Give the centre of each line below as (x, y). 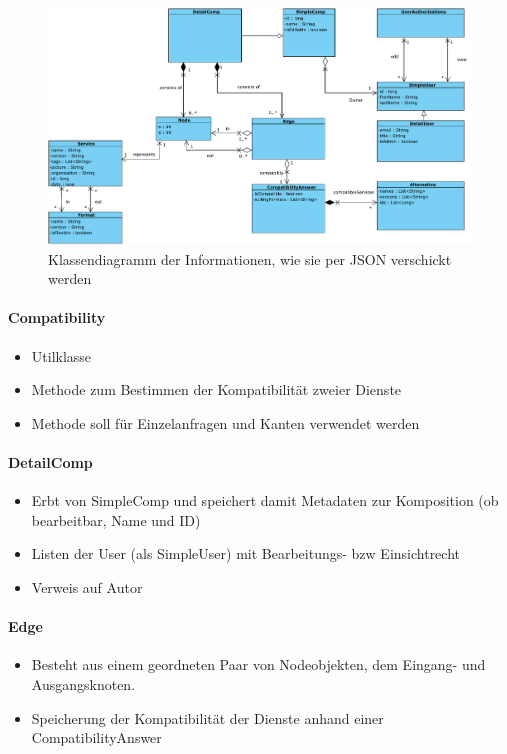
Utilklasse (61, 355)
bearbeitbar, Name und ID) (116, 519)
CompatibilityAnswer (96, 737)
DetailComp (50, 462)
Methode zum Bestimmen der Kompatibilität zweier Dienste (216, 389)
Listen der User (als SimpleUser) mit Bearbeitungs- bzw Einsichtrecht (245, 553)
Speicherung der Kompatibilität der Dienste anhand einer (207, 717)
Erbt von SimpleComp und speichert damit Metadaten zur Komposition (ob (265, 500)
